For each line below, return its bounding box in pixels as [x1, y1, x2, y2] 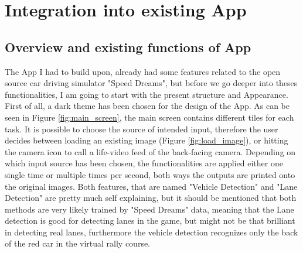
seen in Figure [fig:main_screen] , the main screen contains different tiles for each [5, 111, 294, 123]
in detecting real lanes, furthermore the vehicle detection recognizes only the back [5, 225, 298, 238]
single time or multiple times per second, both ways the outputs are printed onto [5, 168, 295, 180]
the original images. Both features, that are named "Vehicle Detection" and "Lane [5, 180, 298, 192]
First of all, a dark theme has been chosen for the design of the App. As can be [5, 100, 290, 112]
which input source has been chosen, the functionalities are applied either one [5, 157, 283, 169]
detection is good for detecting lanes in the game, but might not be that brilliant [5, 214, 295, 227]
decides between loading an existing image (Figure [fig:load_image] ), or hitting [5, 134, 288, 146]
